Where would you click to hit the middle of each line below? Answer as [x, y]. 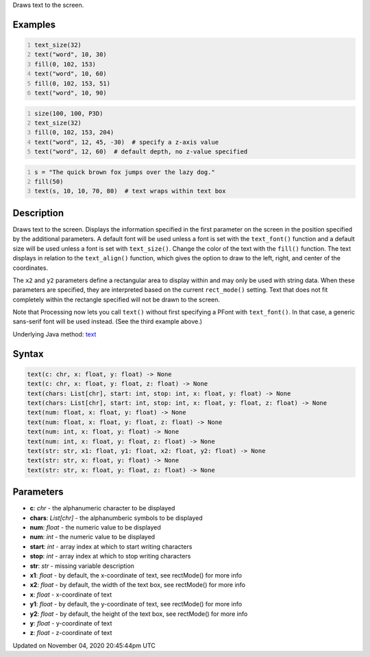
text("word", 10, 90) [71, 93]
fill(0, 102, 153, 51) [73, 83]
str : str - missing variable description [82, 566]
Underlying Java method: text [54, 334]
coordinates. [30, 268]
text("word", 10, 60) [71, 74]
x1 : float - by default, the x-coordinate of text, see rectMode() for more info [136, 575]
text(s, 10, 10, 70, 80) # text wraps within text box [130, 191]
